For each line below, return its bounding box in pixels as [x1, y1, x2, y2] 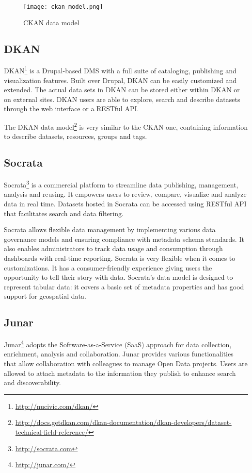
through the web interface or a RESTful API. [4, 103, 139, 114]
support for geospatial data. [4, 291, 86, 301]
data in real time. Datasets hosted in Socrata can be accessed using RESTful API [4, 198, 247, 208]
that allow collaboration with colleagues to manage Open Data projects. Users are [4, 358, 248, 368]
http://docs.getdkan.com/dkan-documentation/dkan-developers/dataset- [15, 417, 232, 427]
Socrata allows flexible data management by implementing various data [4, 224, 216, 235]
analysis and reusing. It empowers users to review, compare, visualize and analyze [4, 189, 247, 199]
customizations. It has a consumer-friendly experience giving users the [4, 262, 212, 272]
